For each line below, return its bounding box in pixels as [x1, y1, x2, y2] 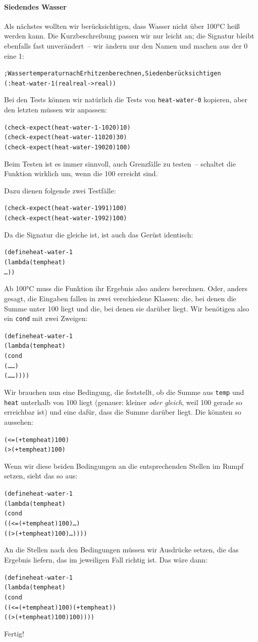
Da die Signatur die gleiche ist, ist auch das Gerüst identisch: [4, 229, 193, 239]
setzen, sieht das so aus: [4, 470, 78, 481]
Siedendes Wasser [4, 1, 67, 12]
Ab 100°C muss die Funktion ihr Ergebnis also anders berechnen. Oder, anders [4, 283, 247, 294]
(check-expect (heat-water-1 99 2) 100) [4, 215, 127, 222]
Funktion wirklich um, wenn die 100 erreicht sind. [4, 168, 158, 179]
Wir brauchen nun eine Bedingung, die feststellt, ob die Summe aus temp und [4, 387, 244, 397]
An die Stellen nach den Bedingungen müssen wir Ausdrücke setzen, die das [4, 544, 239, 555]
